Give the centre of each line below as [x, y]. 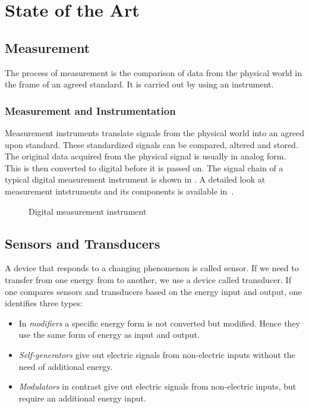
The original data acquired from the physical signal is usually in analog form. [146, 156]
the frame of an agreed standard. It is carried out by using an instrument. [139, 84]
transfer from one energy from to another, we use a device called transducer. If [148, 279]
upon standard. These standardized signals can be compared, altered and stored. [152, 144]
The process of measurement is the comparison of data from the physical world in [153, 72]
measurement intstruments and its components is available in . [119, 191]
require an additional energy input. [82, 398]
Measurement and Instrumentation [90, 110]
